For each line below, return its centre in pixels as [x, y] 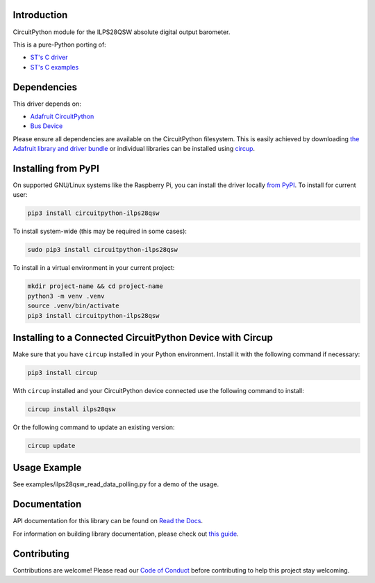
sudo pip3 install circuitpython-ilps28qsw [103, 250]
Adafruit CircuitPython [62, 116]
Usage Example [47, 468]
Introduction [40, 15]
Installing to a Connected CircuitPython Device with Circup [143, 337]
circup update [51, 446]
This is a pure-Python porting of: [60, 45]
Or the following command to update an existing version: [94, 427]
